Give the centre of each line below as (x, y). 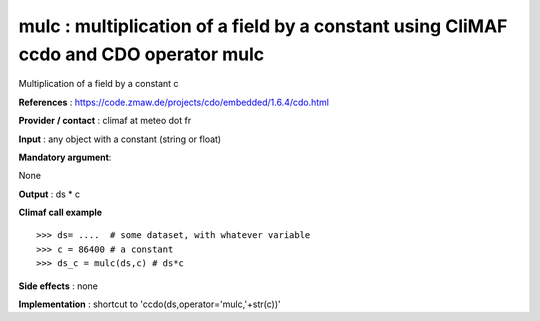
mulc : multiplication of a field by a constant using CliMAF (263, 26)
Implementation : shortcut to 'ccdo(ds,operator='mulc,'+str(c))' (149, 304)
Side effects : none (58, 286)
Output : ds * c (49, 194)
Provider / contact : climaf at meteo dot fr (105, 121)
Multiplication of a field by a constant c (98, 84)
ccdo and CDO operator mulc (141, 54)
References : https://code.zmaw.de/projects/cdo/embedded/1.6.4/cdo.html (174, 102)
